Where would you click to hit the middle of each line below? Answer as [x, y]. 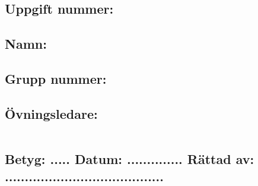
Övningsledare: [51, 113]
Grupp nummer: [56, 78]
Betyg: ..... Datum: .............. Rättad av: [130, 158]
